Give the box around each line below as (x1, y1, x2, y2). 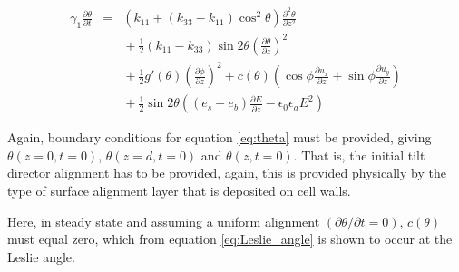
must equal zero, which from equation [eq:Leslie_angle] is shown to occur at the (7, 229, 453, 248)
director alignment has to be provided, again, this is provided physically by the (7, 163, 446, 182)
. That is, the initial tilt (293, 145, 425, 164)
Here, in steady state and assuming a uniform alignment (7, 211, 320, 230)
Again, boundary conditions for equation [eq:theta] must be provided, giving (7, 128, 432, 147)
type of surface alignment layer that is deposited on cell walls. (7, 180, 351, 199)
